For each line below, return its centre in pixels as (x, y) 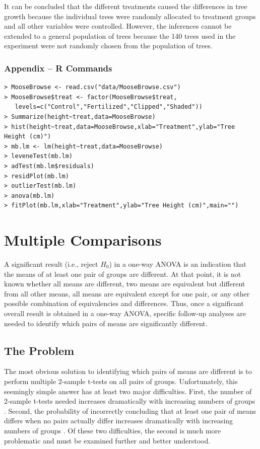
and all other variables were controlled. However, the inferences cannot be (118, 26)
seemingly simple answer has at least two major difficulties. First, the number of (128, 391)
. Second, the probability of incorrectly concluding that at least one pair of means (130, 410)
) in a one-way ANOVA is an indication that (178, 264)
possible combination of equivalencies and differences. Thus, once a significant (124, 303)
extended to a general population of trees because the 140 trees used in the (120, 35)
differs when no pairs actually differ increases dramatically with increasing (119, 421)
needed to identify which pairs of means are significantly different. (106, 323)
